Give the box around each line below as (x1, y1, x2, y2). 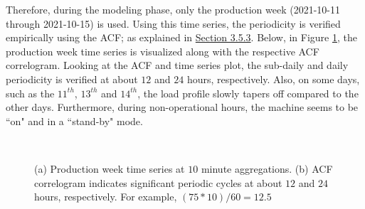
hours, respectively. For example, (34, 189, 177, 204)
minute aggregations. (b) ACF (201, 161, 333, 176)
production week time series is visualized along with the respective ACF (6, 43, 319, 58)
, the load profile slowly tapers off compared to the (137, 85, 359, 100)
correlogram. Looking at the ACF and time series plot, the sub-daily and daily (6, 58, 349, 73)
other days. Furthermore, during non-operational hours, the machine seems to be (6, 100, 359, 114)
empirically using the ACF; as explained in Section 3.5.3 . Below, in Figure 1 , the (6, 30, 357, 45)
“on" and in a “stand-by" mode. (6, 113, 143, 128)
